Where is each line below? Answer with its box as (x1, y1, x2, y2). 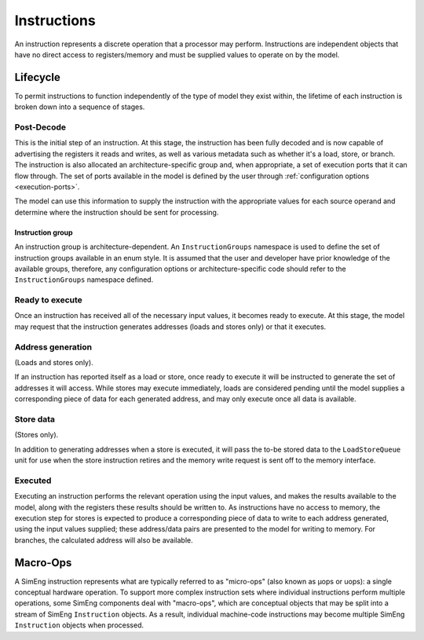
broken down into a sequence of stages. (14, 102, 145, 112)
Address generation (14, 342, 93, 353)
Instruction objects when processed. (14, 620, 144, 630)
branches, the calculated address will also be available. (14, 535, 194, 545)
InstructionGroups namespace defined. (14, 275, 154, 284)
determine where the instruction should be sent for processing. (14, 207, 219, 217)
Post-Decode (14, 122, 67, 133)
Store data (14, 413, 55, 424)
